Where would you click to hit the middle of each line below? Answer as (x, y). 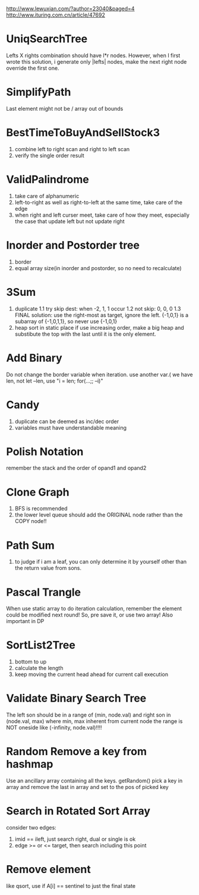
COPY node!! (31, 521)
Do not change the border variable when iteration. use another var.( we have (99, 374)
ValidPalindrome (48, 179)
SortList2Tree (41, 645)
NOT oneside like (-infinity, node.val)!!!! (54, 728)
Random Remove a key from (77, 752)
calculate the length (39, 668)
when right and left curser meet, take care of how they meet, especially (102, 215)
